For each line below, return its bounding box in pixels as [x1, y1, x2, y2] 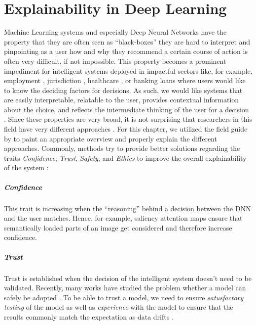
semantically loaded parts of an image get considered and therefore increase [4, 222, 232, 232]
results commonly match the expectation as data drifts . [4, 311, 174, 322]
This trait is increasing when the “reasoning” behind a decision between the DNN [4, 203, 251, 213]
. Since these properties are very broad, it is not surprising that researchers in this [4, 114, 253, 124]
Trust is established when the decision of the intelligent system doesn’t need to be [4, 273, 252, 283]
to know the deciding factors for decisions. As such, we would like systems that [4, 85, 243, 95]
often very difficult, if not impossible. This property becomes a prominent [4, 55, 226, 66]
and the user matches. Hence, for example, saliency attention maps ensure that [4, 213, 243, 223]
